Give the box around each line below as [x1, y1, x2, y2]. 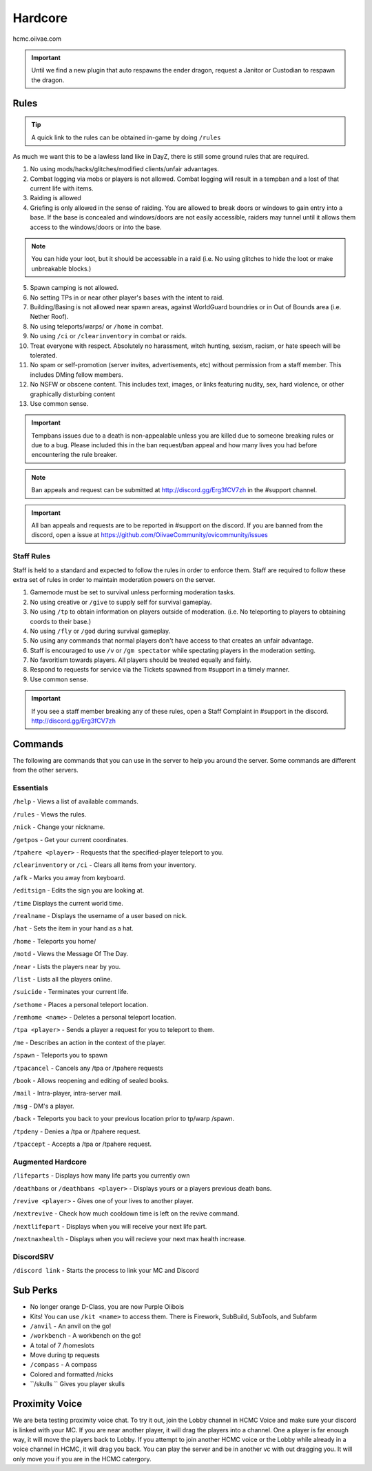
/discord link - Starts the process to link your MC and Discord [12, 1267, 199, 1275]
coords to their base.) [30, 617, 92, 625]
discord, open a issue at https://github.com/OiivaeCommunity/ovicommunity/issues [31, 531, 268, 539]
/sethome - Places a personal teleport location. [12, 1000, 149, 1009]
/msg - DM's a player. [12, 1102, 74, 1110]
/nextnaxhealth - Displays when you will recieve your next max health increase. [12, 1235, 247, 1243]
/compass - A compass [30, 1361, 98, 1369]
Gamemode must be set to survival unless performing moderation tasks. [30, 588, 236, 596]
